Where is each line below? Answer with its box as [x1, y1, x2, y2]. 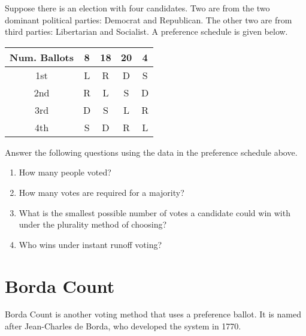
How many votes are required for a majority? [19, 186, 184, 198]
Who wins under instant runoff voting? [19, 238, 162, 250]
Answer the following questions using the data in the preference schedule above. [5, 146, 298, 158]
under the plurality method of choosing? [19, 218, 167, 231]
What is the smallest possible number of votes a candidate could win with [19, 206, 290, 219]
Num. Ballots [10, 50, 74, 64]
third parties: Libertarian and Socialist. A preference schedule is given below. [5, 25, 288, 38]
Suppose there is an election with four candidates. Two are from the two [5, 2, 270, 14]
